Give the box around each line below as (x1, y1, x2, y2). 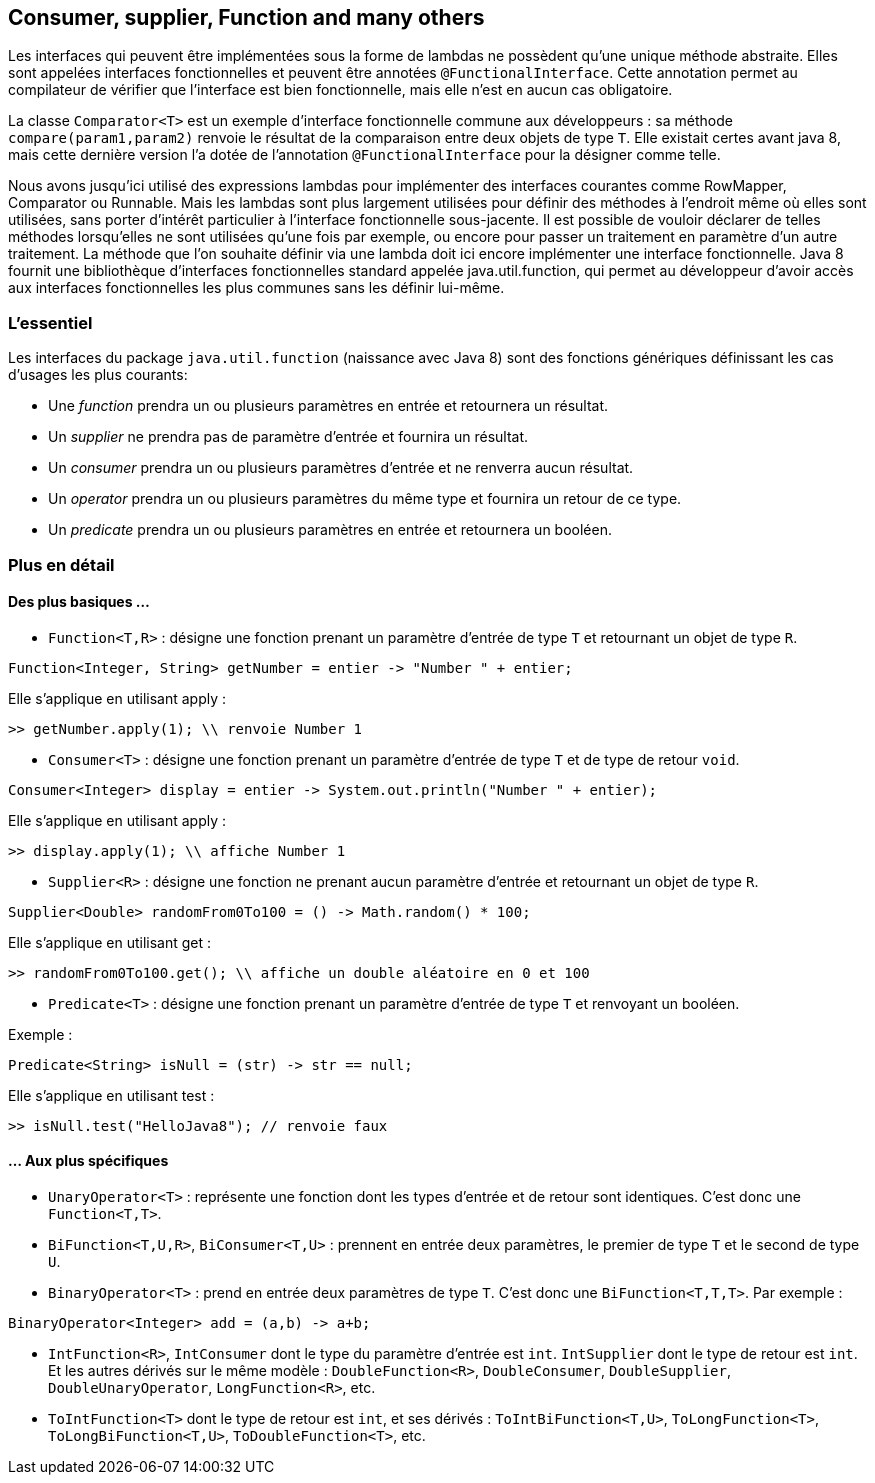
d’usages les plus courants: (8, 366, 188, 384)
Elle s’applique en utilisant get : (8, 933, 212, 951)
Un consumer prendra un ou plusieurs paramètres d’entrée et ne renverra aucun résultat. (48, 459, 634, 477)
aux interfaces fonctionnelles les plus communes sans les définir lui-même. (8, 279, 505, 297)
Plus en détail (8, 554, 115, 575)
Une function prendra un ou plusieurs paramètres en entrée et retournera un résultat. (48, 397, 609, 415)
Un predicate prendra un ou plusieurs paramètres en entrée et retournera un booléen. (48, 521, 612, 539)
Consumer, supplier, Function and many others (8, 5, 485, 30)
